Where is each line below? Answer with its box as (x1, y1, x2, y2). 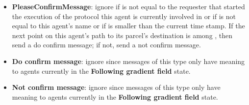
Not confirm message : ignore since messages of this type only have (12, 82, 221, 92)
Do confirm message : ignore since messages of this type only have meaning (12, 56, 245, 66)
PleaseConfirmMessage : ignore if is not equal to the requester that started (12, 1, 245, 11)
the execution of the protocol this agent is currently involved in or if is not (12, 11, 236, 21)
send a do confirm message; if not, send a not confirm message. (12, 40, 201, 50)
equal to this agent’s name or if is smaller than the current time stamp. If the (12, 21, 245, 31)
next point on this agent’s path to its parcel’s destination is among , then (12, 30, 233, 40)
